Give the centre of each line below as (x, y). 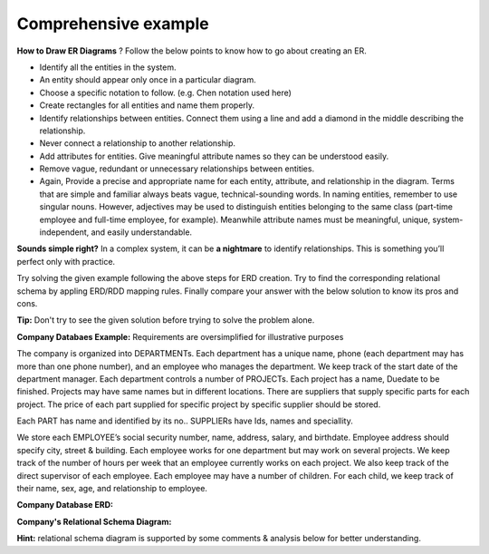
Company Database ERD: (65, 505)
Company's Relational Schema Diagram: (94, 521)
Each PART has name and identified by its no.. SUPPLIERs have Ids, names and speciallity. (185, 421)
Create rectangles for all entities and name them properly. (147, 105)
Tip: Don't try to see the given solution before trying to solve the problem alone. (166, 320)
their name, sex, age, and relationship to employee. (112, 489)
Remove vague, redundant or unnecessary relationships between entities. (177, 169)
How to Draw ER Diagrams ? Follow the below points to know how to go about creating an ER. (192, 51)
